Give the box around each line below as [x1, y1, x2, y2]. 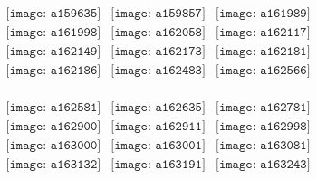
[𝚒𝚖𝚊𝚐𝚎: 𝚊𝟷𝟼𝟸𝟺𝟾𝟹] [110, 64, 206, 78]
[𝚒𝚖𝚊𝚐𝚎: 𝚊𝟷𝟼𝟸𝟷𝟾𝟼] [5, 64, 101, 78]
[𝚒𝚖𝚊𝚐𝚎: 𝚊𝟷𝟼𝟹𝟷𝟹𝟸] [5, 158, 101, 172]
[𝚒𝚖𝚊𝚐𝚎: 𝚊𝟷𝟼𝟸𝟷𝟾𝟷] [216, 45, 311, 59]
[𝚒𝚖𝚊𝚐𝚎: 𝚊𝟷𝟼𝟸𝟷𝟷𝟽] [216, 26, 311, 40]
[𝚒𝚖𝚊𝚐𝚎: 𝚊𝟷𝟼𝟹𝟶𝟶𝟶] [5, 139, 101, 153]
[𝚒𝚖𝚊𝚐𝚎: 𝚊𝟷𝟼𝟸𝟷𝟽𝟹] [110, 45, 206, 59]
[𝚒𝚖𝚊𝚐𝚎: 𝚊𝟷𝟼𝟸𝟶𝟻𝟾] [110, 26, 206, 40]
